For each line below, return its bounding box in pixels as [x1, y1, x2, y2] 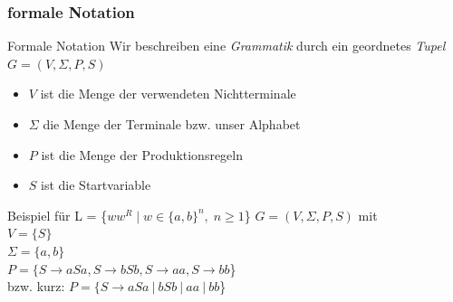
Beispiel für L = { [7, 205, 108, 224]
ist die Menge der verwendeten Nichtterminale [40, 84, 296, 103]
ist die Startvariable [41, 175, 151, 194]
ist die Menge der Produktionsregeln [41, 145, 244, 164]
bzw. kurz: [7, 277, 65, 296]
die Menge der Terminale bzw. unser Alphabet [43, 115, 301, 133]
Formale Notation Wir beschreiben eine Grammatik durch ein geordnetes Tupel [7, 36, 446, 55]
